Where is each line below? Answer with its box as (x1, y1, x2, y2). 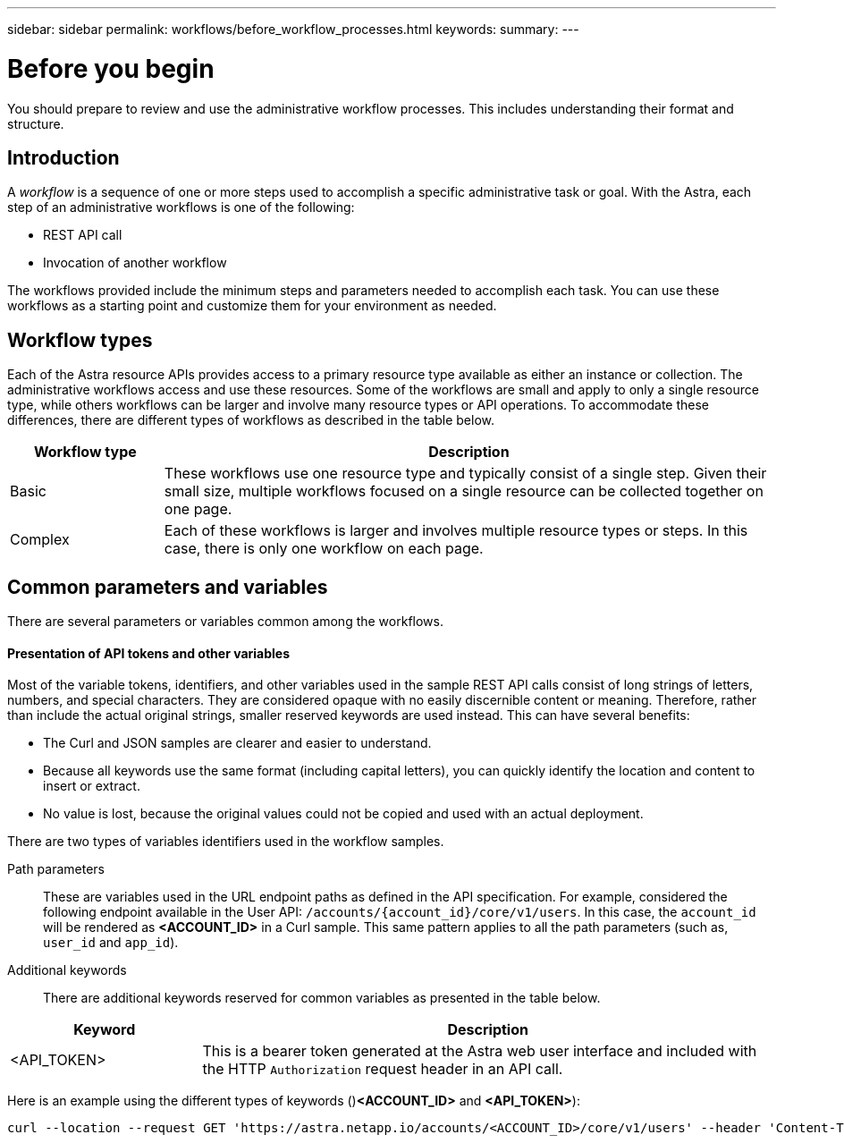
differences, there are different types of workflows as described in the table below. (7, 412, 494, 428)
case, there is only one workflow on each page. (164, 539, 484, 558)
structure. (7, 115, 64, 131)
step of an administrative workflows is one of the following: (7, 199, 355, 216)
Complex (10, 530, 70, 549)
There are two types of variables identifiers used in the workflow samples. (7, 834, 444, 850)
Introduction (7, 146, 120, 169)
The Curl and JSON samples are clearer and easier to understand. (43, 735, 432, 751)
